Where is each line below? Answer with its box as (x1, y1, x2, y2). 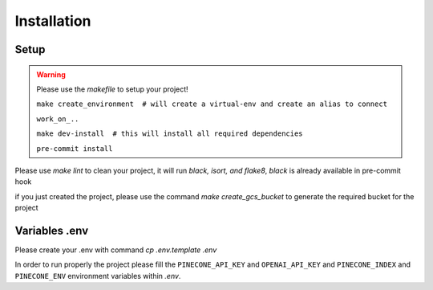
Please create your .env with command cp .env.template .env (14, 245, 217, 255)
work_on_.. (36, 114, 79, 124)
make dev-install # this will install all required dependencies (36, 129, 304, 138)
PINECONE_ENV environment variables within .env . (14, 271, 181, 280)
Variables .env (14, 223, 89, 237)
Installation (14, 12, 91, 30)
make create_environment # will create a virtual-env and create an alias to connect (36, 100, 388, 108)
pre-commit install (36, 144, 113, 153)
